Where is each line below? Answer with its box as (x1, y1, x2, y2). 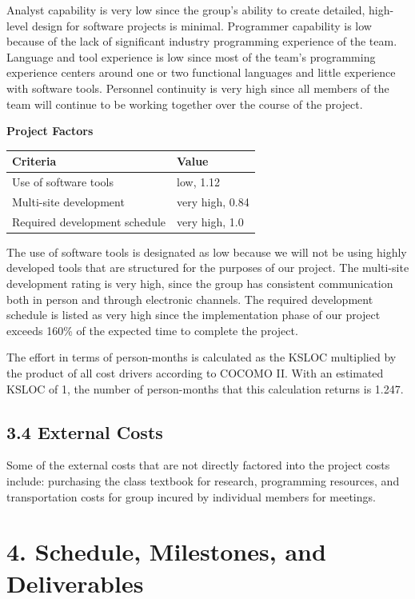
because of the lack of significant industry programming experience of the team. (6, 33, 397, 50)
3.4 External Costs (6, 419, 163, 444)
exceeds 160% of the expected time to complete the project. (6, 321, 298, 338)
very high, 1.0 (177, 213, 244, 230)
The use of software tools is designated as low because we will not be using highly (6, 243, 407, 260)
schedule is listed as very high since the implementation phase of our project (6, 306, 381, 323)
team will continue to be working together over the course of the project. (6, 95, 363, 112)
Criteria (12, 153, 57, 170)
